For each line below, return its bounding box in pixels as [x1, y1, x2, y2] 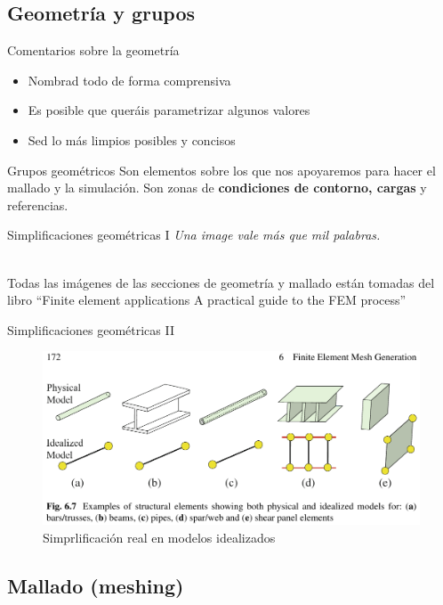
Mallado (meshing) [7, 571, 184, 599]
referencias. [7, 195, 68, 214]
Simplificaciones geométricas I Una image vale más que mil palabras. [7, 225, 381, 244]
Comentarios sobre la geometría [7, 41, 180, 60]
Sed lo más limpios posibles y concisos [28, 130, 236, 149]
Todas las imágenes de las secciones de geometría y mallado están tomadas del [7, 273, 435, 291]
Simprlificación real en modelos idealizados [43, 527, 276, 546]
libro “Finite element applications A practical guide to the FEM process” [7, 290, 407, 309]
